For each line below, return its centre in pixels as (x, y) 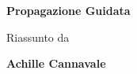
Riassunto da (38, 37)
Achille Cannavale (56, 63)
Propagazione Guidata (68, 10)
